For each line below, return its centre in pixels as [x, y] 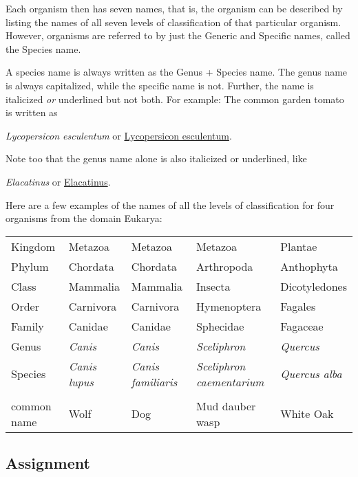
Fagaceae [302, 326]
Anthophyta [309, 266]
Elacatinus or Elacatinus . [58, 181]
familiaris [154, 381]
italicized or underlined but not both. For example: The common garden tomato [175, 99]
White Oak [307, 414]
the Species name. [43, 48]
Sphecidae [220, 326]
